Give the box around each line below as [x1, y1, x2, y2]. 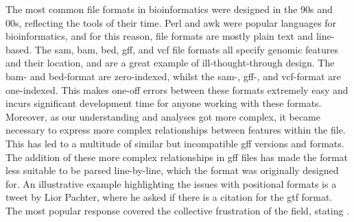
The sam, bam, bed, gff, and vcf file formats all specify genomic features [34, 42, 338, 56]
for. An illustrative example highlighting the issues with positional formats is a [5, 176, 337, 190]
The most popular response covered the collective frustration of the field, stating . [5, 203, 350, 217]
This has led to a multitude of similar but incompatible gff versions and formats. [5, 136, 344, 150]
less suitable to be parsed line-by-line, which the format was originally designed [5, 163, 339, 177]
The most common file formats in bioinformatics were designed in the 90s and [5, 2, 333, 16]
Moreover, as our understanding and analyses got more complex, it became [5, 109, 320, 123]
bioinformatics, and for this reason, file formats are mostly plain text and [5, 29, 314, 43]
